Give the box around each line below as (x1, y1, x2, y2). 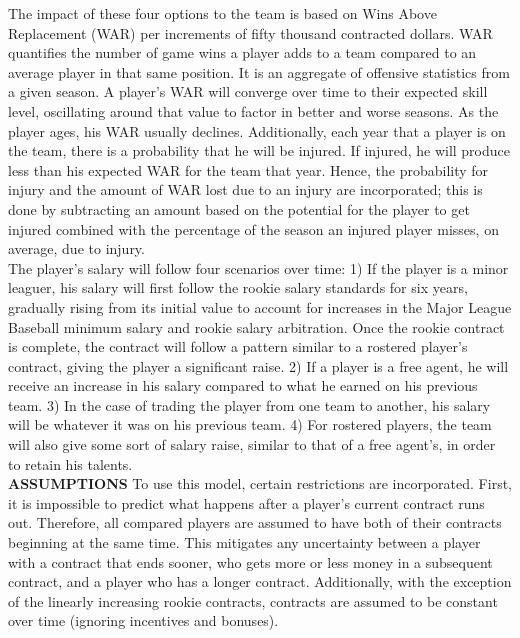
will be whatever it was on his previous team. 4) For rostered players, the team (8, 414, 492, 435)
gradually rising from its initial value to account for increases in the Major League (8, 296, 512, 317)
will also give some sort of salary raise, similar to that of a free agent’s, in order (8, 434, 496, 455)
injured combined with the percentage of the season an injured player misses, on (8, 218, 499, 239)
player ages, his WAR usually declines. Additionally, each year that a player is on (8, 120, 506, 141)
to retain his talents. (8, 453, 133, 474)
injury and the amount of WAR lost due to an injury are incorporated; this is (8, 179, 483, 200)
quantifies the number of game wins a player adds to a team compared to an (8, 42, 477, 63)
